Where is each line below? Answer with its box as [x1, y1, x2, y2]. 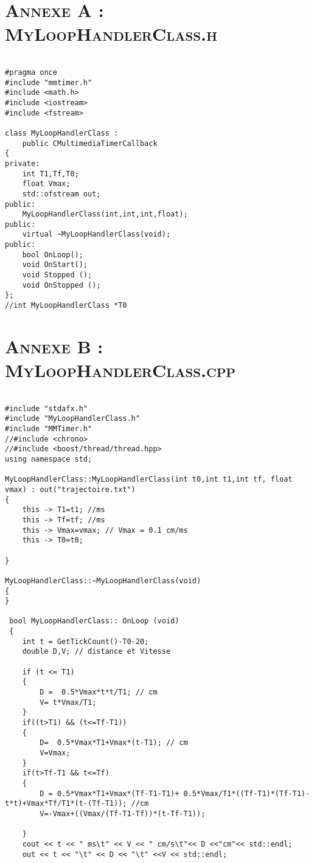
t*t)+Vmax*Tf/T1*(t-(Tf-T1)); [5, 799, 127, 808]
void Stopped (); [22, 271, 92, 280]
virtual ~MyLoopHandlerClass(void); [22, 230, 171, 239]
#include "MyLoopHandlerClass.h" [5, 414, 140, 423]
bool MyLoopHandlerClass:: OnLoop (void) [9, 617, 180, 626]
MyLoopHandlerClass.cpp [5, 358, 236, 383]
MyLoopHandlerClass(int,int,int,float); [22, 210, 188, 219]
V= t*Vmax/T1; [40, 698, 97, 707]
